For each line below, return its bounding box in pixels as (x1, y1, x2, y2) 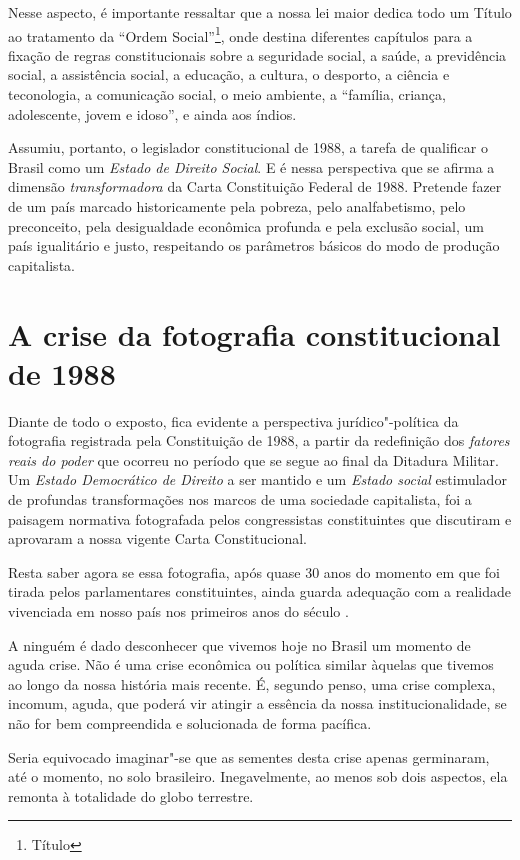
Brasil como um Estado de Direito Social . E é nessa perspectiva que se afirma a (8, 156, 495, 177)
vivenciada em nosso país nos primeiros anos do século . (8, 601, 349, 622)
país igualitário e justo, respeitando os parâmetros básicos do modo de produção (8, 235, 500, 256)
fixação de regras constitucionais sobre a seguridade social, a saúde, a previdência (8, 44, 507, 65)
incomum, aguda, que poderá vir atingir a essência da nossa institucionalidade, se (8, 693, 507, 714)
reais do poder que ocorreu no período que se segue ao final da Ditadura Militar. (8, 449, 499, 470)
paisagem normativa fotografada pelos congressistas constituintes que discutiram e (8, 508, 512, 529)
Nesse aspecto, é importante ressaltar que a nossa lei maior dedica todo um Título (8, 2, 512, 22)
